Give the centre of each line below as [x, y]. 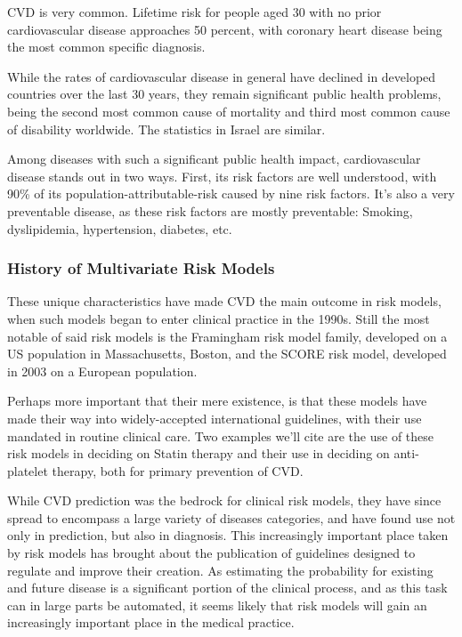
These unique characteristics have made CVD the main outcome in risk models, [224, 301]
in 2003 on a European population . [102, 371]
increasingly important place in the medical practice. [151, 622]
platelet [28, 470]
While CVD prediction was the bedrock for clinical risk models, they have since [224, 500]
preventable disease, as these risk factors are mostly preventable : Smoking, [210, 210]
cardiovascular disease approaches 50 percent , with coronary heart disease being [225, 29]
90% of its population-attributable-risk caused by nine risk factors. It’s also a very [231, 194]
